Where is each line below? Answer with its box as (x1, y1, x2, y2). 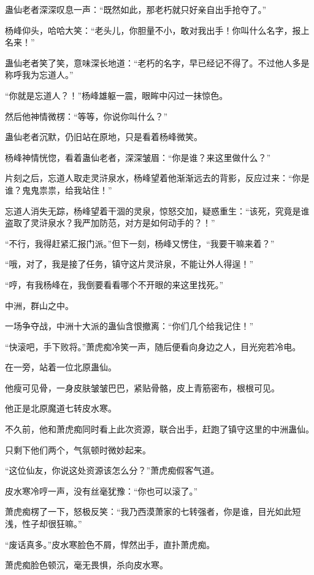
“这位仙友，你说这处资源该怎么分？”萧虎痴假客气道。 (5, 464, 220, 477)
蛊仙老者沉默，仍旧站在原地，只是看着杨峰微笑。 (5, 130, 202, 143)
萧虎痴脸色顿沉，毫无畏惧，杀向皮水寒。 (5, 558, 168, 571)
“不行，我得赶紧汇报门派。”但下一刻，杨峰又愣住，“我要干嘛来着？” (5, 237, 275, 249)
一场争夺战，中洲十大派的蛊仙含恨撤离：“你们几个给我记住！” (5, 319, 254, 332)
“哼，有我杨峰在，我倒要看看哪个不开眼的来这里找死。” (5, 278, 224, 291)
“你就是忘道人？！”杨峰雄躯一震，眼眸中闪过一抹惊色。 (5, 88, 228, 101)
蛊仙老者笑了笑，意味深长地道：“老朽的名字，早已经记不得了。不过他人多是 (5, 56, 310, 69)
